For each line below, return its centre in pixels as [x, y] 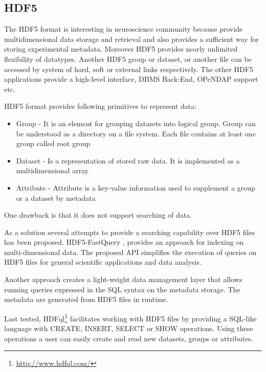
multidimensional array [52, 170]
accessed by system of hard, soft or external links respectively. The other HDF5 [129, 69]
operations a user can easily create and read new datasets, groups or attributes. [129, 338]
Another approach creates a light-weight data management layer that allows [123, 279]
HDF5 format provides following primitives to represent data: [101, 106]
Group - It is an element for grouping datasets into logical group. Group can [136, 123]
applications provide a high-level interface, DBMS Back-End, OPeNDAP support [131, 79]
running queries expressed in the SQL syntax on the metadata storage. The [122, 289]
